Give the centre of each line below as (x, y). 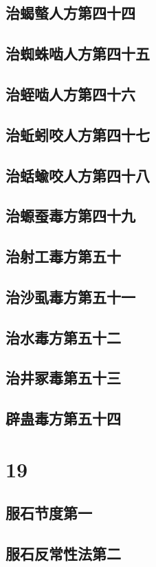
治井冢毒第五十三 (63, 378)
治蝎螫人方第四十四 (70, 13)
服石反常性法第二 (63, 554)
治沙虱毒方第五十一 (70, 296)
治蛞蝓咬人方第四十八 (78, 175)
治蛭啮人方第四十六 (70, 93)
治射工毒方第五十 (63, 256)
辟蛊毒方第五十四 (63, 418)
